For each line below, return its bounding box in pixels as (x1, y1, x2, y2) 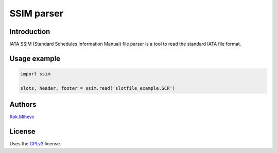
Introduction (9, 27, 50, 36)
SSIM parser (9, 8, 64, 19)
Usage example (9, 54, 61, 63)
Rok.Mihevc (9, 113, 34, 120)
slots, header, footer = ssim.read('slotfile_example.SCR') (20, 85, 176, 91)
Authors (9, 100, 37, 109)
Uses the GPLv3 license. (9, 141, 61, 147)
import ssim (20, 71, 51, 77)
